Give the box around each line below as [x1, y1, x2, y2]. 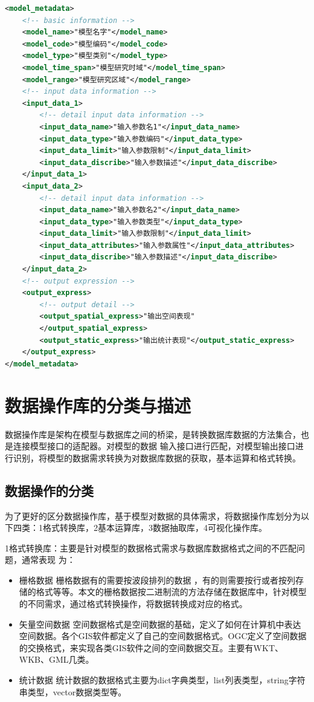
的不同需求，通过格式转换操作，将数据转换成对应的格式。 [19, 597, 248, 610]
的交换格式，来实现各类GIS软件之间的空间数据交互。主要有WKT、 [19, 641, 284, 654]
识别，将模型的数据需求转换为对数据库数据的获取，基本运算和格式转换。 [13, 451, 301, 464]
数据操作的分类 [5, 481, 94, 499]
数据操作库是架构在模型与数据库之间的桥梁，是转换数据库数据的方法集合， [5, 427, 301, 440]
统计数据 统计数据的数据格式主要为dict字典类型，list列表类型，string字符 [19, 674, 306, 686]
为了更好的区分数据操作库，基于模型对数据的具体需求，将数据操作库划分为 [5, 509, 301, 522]
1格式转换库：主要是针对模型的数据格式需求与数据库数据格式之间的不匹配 [5, 541, 296, 554]
